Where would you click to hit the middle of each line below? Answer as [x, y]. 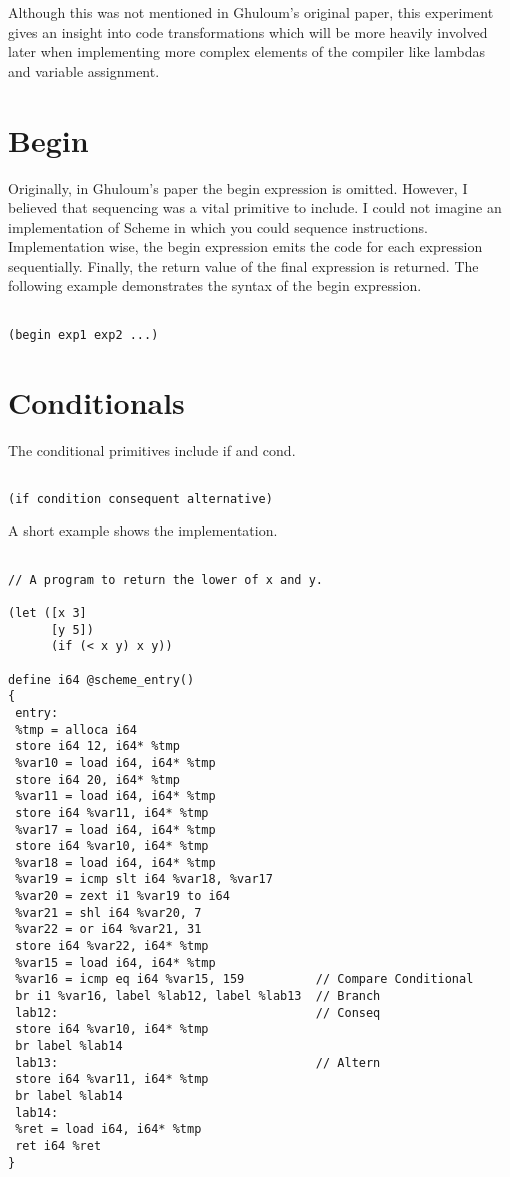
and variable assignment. [84, 70]
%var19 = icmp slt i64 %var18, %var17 [144, 879]
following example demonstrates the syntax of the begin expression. [215, 285]
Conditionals [96, 401]
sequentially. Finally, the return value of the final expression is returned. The [243, 265]
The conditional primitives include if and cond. [152, 449]
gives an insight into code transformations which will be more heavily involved [248, 31]
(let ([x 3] [47, 612]
